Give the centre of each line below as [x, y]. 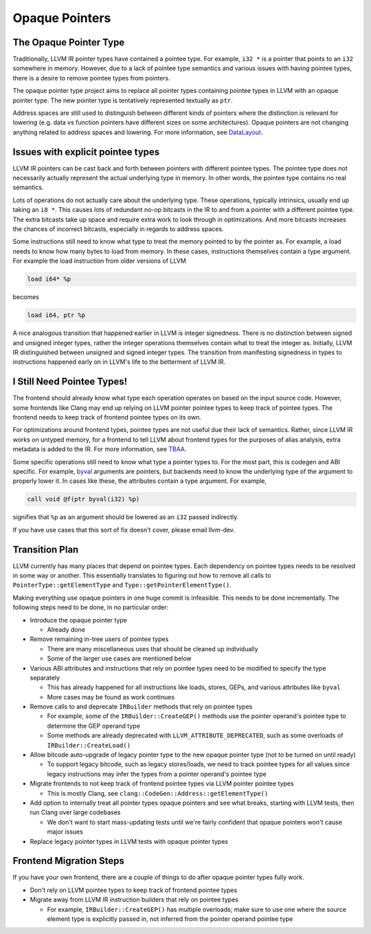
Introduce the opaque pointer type [78, 620]
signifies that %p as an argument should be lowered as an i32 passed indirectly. [126, 517]
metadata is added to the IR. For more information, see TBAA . [100, 449]
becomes [26, 297]
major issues [65, 832]
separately [45, 677]
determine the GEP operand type [94, 726]
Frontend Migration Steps [69, 861]
